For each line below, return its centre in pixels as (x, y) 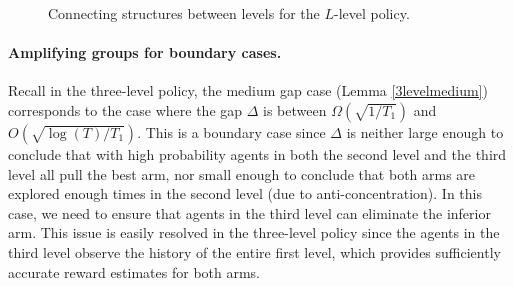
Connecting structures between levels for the (184, 13)
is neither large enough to (425, 131)
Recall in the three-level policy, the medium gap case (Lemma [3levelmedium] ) (248, 90)
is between (295, 109)
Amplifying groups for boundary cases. (145, 52)
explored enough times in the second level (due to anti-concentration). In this (245, 193)
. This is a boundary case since (231, 131)
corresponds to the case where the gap (125, 109)
